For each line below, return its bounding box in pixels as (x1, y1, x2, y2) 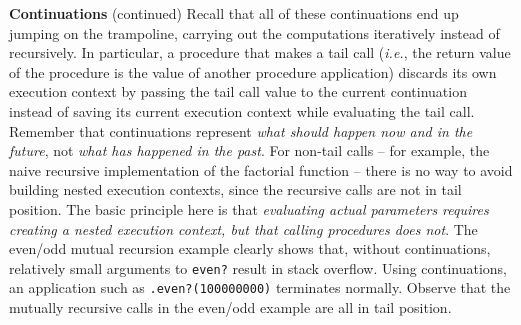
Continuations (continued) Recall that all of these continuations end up (9, 3, 459, 23)
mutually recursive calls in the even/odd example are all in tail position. (9, 297, 452, 318)
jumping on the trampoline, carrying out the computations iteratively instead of (9, 22, 500, 43)
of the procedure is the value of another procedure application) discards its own (9, 61, 497, 82)
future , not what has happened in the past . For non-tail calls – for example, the (9, 140, 490, 161)
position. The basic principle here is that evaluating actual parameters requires (9, 198, 489, 219)
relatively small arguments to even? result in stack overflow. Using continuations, (9, 257, 508, 278)
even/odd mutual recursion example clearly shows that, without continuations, (9, 238, 491, 259)
